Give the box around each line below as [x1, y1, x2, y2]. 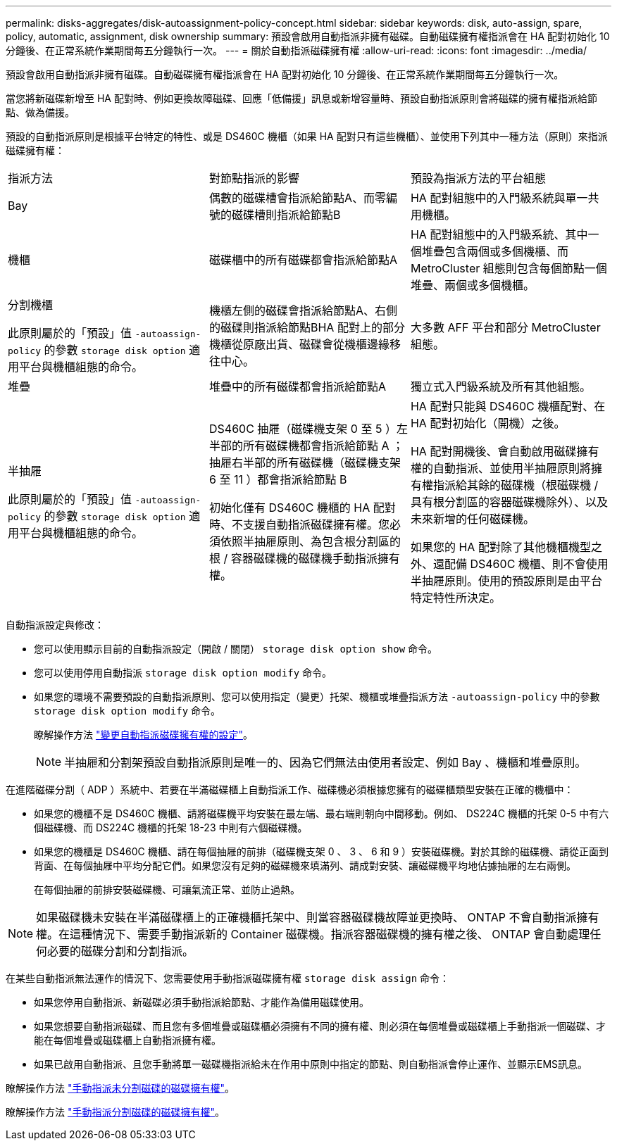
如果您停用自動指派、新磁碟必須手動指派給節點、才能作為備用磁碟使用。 [34, 996, 369, 1008]
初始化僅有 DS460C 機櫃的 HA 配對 [208, 500, 396, 515]
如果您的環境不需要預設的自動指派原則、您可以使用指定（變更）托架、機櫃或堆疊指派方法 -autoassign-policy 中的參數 [34, 691, 600, 703]
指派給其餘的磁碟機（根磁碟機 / [432, 478, 599, 492]
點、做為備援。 [6, 106, 75, 118]
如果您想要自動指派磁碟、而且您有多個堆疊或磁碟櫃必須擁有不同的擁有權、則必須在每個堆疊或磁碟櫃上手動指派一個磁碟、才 [34, 1020, 606, 1032]
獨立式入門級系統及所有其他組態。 [410, 379, 591, 393]
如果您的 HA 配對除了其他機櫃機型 [410, 540, 591, 554]
